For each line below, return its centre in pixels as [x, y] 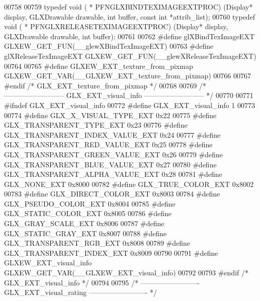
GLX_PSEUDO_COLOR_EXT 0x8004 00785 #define [90, 203]
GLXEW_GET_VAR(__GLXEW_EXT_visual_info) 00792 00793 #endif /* [126, 273]
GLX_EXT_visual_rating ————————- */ [80, 292]
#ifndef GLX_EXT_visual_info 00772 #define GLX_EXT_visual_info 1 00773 [129, 105]
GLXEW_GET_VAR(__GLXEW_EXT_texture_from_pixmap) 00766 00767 [128, 76]
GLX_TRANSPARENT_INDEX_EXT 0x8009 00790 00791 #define [111, 253]
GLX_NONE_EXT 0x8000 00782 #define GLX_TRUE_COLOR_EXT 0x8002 [129, 184]
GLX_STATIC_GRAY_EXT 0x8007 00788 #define [85, 233]
